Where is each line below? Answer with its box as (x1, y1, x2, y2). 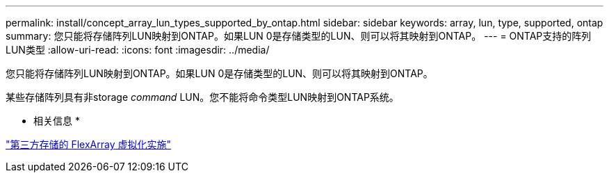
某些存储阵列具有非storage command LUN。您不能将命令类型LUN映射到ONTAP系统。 (6, 91, 399, 103)
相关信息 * (33, 115, 80, 127)
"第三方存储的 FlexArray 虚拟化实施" (6, 138, 172, 150)
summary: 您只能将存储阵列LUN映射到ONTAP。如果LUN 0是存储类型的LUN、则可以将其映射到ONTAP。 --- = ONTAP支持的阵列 (6, 30, 592, 42)
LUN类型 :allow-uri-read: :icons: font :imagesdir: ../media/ (6, 44, 270, 56)
